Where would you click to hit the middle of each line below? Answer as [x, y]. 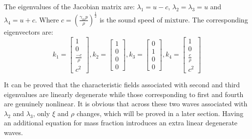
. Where [47, 19]
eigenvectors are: [29, 31]
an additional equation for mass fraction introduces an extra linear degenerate [121, 123]
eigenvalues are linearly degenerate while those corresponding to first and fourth [124, 94]
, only [42, 113]
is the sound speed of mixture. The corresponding [174, 19]
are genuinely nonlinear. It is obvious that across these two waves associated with [126, 104]
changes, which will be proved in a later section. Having [160, 113]
